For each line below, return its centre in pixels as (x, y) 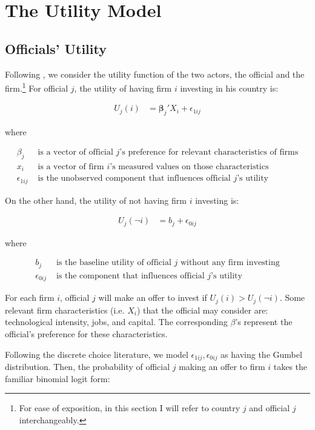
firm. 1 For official (37, 87)
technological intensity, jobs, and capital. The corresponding (116, 322)
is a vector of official (75, 152)
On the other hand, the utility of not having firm (96, 200)
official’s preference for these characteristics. (86, 333)
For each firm (30, 297)
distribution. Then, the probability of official (88, 366)
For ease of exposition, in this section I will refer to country (130, 408)
